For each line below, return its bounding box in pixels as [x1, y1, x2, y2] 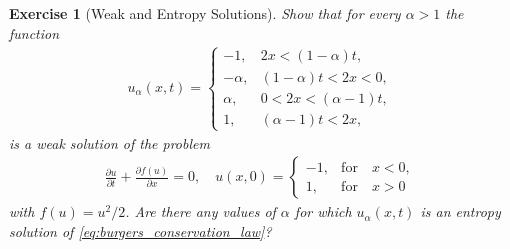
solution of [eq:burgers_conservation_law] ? [9, 221, 272, 242]
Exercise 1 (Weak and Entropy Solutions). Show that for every [9, 3, 401, 23]
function [9, 22, 60, 43]
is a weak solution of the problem [9, 132, 210, 153]
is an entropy [420, 201, 501, 222]
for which [294, 201, 352, 222]
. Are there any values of [125, 201, 276, 222]
